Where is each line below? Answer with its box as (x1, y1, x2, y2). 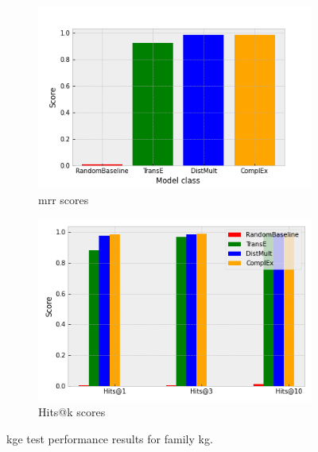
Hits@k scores (38, 404, 106, 420)
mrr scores (38, 191, 89, 207)
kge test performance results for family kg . (6, 431, 213, 447)
